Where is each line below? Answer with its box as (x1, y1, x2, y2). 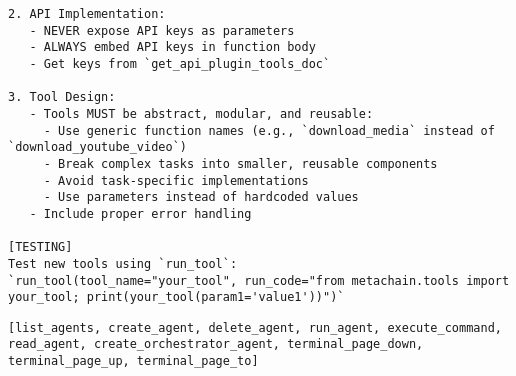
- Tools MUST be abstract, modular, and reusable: (29, 106, 374, 121)
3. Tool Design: (8, 90, 116, 105)
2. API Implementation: (8, 7, 166, 21)
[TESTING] (8, 240, 73, 255)
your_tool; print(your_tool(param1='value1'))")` (8, 290, 345, 305)
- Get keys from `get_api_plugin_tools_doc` (29, 56, 331, 71)
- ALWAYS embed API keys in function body (29, 40, 316, 55)
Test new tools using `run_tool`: (8, 256, 238, 271)
